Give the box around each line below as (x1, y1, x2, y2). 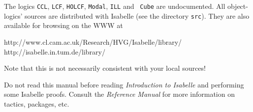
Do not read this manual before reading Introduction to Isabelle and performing (4, 79, 244, 89)
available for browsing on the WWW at (4, 20, 123, 30)
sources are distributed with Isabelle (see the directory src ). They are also (25, 10, 250, 21)
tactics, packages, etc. (4, 98, 69, 109)
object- (227, 1, 248, 11)
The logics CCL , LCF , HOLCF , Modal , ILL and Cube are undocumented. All (4, 1, 225, 11)
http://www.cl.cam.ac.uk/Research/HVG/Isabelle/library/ (4, 36, 182, 47)
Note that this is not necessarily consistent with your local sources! (4, 63, 206, 73)
